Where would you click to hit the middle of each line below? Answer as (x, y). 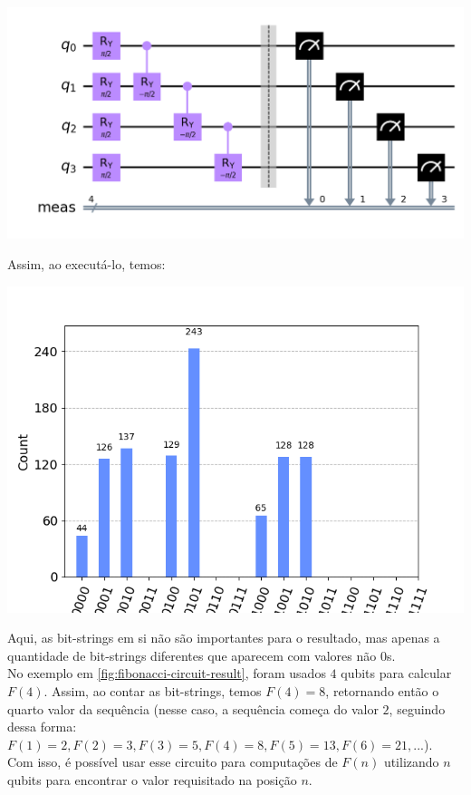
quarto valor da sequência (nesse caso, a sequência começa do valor (193, 708)
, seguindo (417, 708)
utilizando (411, 762)
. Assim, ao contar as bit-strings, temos (153, 691)
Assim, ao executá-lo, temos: (87, 264)
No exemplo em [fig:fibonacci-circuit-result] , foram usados (167, 673)
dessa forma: (42, 727)
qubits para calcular (396, 673)
